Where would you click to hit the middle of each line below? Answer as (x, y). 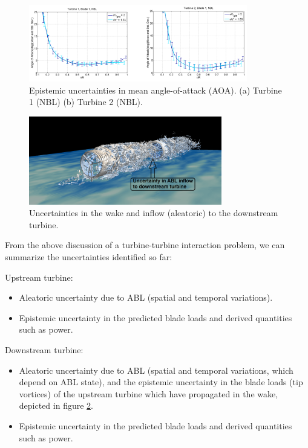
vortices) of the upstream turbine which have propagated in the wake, (149, 393)
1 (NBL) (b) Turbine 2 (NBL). (86, 102)
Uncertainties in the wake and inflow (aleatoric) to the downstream (154, 213)
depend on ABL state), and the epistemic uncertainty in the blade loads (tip (161, 382)
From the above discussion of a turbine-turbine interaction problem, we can (145, 245)
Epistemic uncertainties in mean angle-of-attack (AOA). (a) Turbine (156, 90)
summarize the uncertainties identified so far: (89, 257)
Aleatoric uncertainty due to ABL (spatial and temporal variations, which (156, 370)
